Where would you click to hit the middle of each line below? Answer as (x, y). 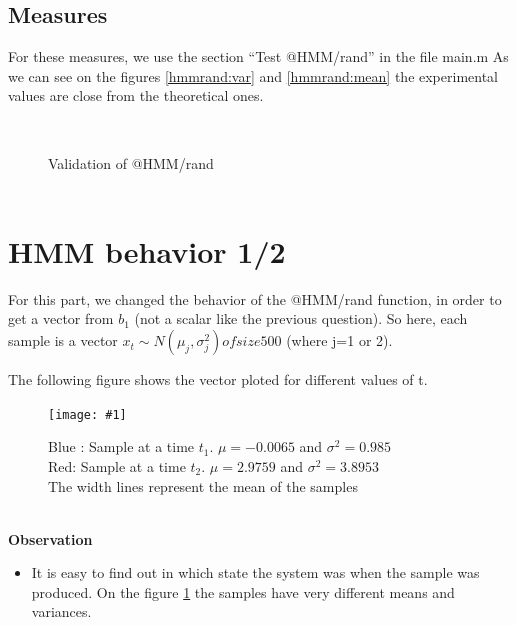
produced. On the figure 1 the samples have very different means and (243, 591)
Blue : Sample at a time (121, 446)
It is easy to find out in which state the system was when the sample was (255, 572)
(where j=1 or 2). (339, 340)
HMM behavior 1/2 (147, 250)
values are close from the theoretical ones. (136, 95)
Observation (50, 538)
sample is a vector (63, 340)
